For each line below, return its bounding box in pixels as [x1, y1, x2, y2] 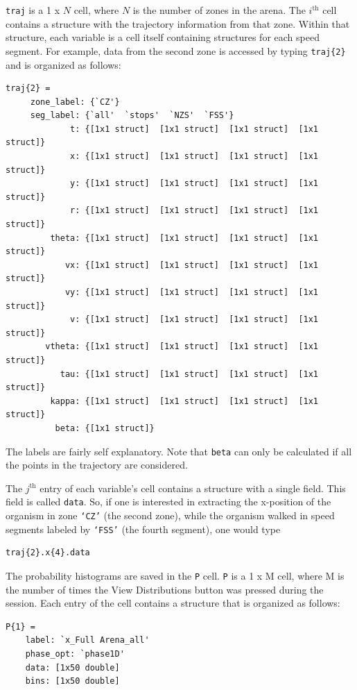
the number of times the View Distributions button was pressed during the [6, 582, 324, 596]
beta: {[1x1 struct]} [55, 423, 155, 433]
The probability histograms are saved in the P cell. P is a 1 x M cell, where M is [6, 568, 345, 582]
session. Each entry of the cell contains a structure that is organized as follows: [6, 596, 340, 610]
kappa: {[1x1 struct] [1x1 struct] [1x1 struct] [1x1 [50, 396, 319, 406]
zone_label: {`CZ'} [30, 96, 120, 107]
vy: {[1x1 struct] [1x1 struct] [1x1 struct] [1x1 [64, 287, 319, 297]
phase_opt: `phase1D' [25, 648, 125, 659]
